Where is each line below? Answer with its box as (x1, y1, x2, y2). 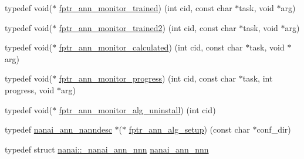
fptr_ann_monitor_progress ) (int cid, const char (59, 72, 237, 84)
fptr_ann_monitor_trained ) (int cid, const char (59, 2, 232, 13)
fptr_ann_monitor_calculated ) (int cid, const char (59, 41, 243, 53)
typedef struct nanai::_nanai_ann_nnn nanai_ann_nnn (5, 143, 209, 155)
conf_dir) (256, 123, 291, 136)
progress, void (5, 83, 55, 96)
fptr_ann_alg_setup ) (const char (129, 123, 250, 136)
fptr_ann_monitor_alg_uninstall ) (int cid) (59, 103, 216, 116)
